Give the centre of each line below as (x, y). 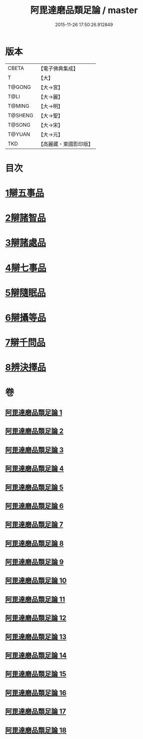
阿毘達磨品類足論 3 (34, 450)
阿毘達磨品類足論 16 (36, 693)
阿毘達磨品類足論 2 (34, 431)
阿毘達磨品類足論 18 (36, 730)
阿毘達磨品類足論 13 (36, 637)
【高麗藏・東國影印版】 (66, 144)
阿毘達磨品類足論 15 (36, 674)
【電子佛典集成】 (58, 68)
